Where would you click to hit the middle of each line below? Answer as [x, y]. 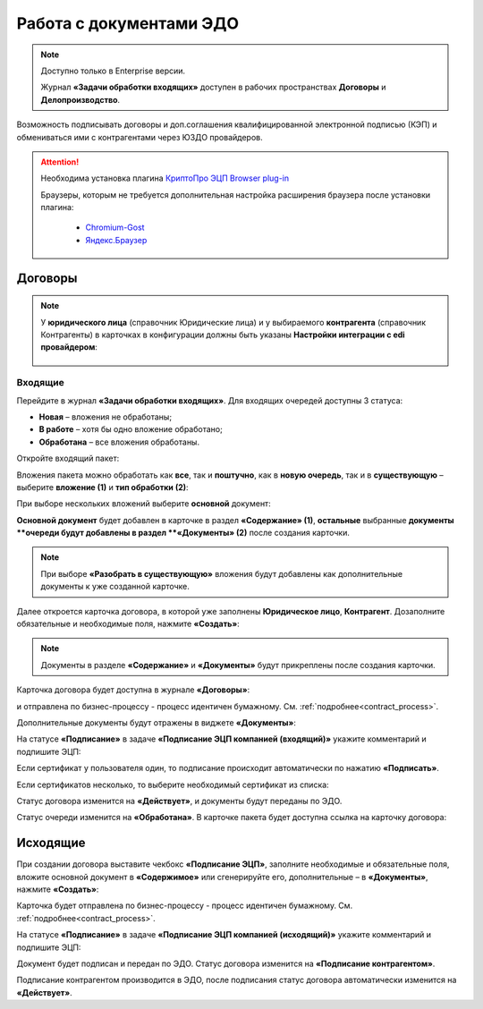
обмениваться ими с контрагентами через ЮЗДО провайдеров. [140, 137]
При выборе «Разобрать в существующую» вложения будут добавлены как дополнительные [221, 573]
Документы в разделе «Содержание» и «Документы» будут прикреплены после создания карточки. [238, 665]
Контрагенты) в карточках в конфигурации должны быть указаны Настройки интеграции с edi [223, 335]
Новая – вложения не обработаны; [106, 417]
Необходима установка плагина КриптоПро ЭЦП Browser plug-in [165, 178]
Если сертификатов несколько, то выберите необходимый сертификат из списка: [173, 784]
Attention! [60, 162]
